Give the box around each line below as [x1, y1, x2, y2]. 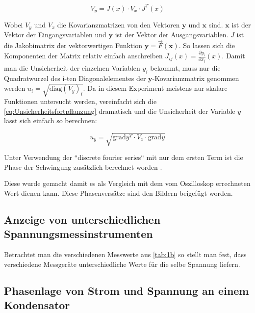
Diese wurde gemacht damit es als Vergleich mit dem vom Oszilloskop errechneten [4, 178, 251, 188]
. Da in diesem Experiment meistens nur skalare [83, 83, 228, 93]
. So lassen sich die [178, 40, 235, 51]
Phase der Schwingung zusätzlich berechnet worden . [4, 161, 162, 172]
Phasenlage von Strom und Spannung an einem [4, 283, 249, 298]
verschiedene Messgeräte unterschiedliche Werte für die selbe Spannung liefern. [4, 259, 240, 269]
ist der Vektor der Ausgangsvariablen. [115, 29, 229, 40]
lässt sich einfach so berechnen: [4, 115, 97, 126]
